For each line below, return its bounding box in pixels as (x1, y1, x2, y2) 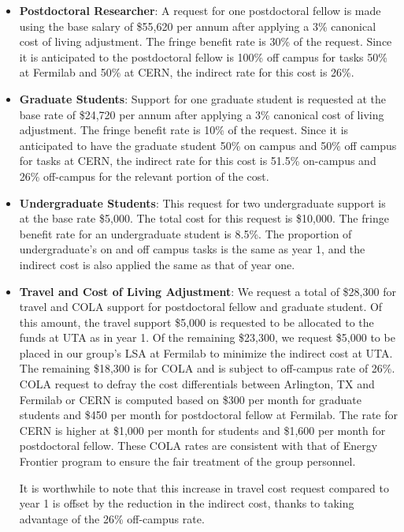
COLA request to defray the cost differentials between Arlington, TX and (19, 376, 375, 392)
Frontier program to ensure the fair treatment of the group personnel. (19, 453, 356, 470)
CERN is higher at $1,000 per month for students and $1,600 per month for (19, 421, 386, 438)
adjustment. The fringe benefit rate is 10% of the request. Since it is (19, 122, 349, 138)
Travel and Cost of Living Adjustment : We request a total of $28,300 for (19, 283, 396, 299)
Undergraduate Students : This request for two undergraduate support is (19, 194, 386, 211)
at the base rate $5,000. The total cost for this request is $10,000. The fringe (19, 210, 389, 227)
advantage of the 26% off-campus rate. (19, 510, 205, 526)
